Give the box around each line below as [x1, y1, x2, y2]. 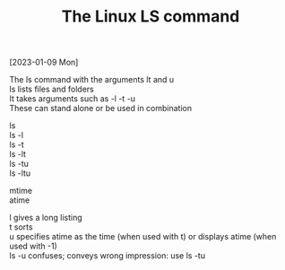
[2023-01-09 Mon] [9, 57, 79, 68]
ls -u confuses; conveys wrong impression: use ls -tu [9, 250, 206, 261]
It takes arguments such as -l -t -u [9, 93, 136, 104]
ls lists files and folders [9, 83, 94, 95]
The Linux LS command [61, 6, 240, 27]
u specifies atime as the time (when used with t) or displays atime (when [9, 231, 277, 242]
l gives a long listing [9, 213, 82, 223]
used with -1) [9, 240, 58, 252]
